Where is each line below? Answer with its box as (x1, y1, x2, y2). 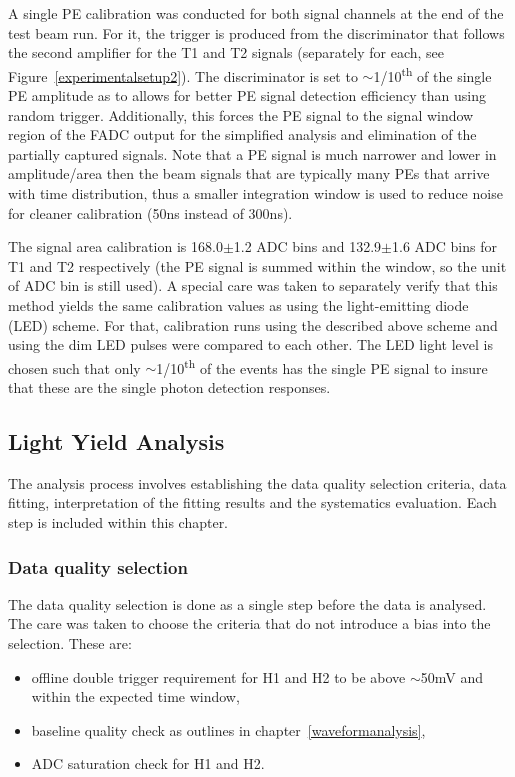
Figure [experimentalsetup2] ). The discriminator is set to (8, 65, 358, 86)
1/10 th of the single (373, 62, 492, 86)
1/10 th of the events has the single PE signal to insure (156, 354, 488, 378)
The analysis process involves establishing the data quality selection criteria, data (8, 472, 507, 493)
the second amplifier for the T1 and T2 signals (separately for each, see (8, 42, 445, 63)
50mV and (420, 666, 484, 687)
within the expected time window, (31, 686, 240, 707)
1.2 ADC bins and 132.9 (233, 236, 382, 257)
